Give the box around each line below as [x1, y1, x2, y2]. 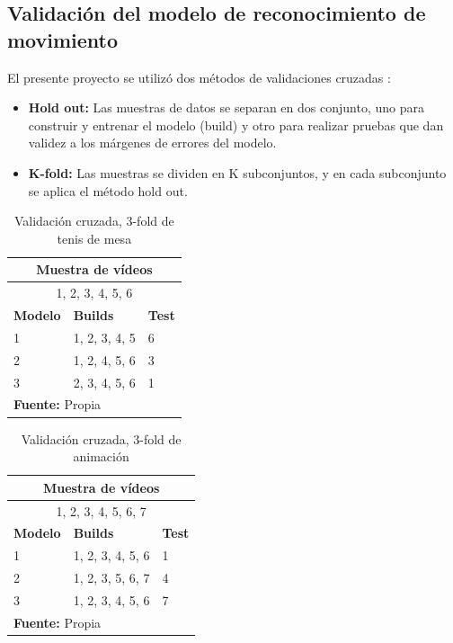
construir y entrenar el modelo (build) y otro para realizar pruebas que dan [28, 115, 444, 134]
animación [73, 447, 129, 466]
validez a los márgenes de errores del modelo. [28, 133, 277, 152]
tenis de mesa [57, 228, 132, 247]
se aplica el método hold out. [28, 181, 188, 200]
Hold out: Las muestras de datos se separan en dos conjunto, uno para [28, 98, 424, 117]
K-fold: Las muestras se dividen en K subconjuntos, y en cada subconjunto [28, 163, 447, 182]
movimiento [7, 25, 119, 53]
